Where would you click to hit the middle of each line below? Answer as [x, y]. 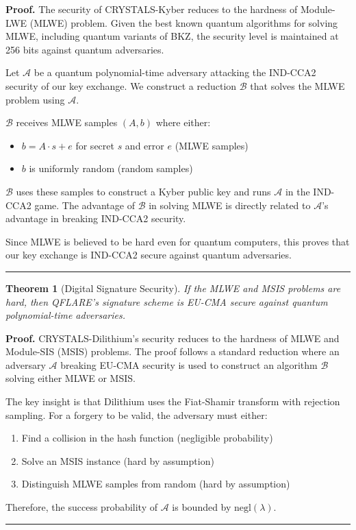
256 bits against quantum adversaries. [85, 49]
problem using [35, 99]
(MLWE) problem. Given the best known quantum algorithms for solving [184, 22]
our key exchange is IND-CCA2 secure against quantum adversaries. [149, 255]
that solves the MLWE [297, 85]
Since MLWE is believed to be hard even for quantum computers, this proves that [178, 241]
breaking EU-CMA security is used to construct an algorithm [189, 364]
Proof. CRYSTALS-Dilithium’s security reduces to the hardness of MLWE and [173, 338]
